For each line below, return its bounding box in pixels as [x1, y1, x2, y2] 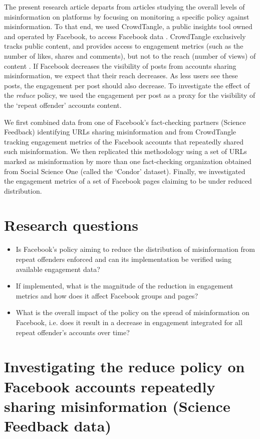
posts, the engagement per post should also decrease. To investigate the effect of [4, 80, 250, 90]
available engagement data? [16, 263, 100, 274]
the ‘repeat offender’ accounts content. [4, 99, 122, 110]
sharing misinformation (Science [4, 395, 230, 416]
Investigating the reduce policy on [4, 356, 245, 377]
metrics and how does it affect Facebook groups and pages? [16, 290, 198, 301]
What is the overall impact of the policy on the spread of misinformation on [16, 307, 249, 318]
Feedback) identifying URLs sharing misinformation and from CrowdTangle [4, 126, 236, 137]
